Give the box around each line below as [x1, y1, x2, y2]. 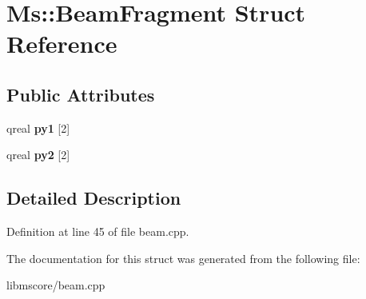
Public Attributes [6, 82, 155, 106]
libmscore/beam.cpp [6, 277, 105, 293]
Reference [6, 27, 117, 60]
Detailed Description [6, 185, 181, 210]
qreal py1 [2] [6, 119, 70, 136]
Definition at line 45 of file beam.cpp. [6, 223, 189, 240]
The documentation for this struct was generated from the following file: [6, 249, 360, 266]
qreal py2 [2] [6, 146, 70, 163]
